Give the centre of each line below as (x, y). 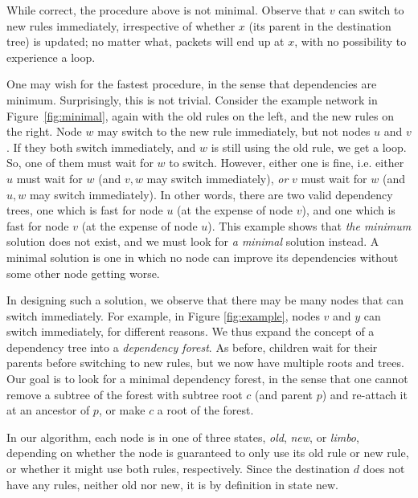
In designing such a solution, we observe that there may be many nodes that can (205, 300)
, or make (122, 410)
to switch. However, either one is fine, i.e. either (287, 163)
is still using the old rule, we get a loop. (309, 147)
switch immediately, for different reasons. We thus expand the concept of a (191, 331)
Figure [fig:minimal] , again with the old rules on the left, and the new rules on (200, 115)
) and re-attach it (365, 394)
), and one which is (348, 210)
